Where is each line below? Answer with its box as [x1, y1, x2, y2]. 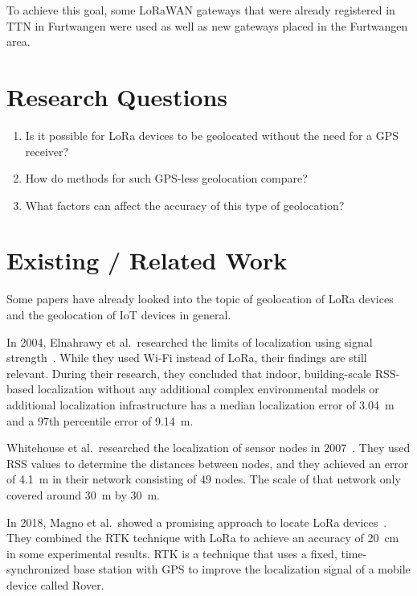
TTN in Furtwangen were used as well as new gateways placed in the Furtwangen [6, 17, 408, 34]
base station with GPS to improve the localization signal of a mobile [73, 561, 411, 578]
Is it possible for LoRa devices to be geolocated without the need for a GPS [25, 126, 399, 143]
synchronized [6, 561, 70, 578]
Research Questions [6, 80, 228, 113]
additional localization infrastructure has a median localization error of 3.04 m [6, 396, 395, 413]
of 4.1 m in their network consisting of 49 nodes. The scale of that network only [6, 471, 401, 487]
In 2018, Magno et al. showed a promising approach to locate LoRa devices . [6, 513, 387, 530]
